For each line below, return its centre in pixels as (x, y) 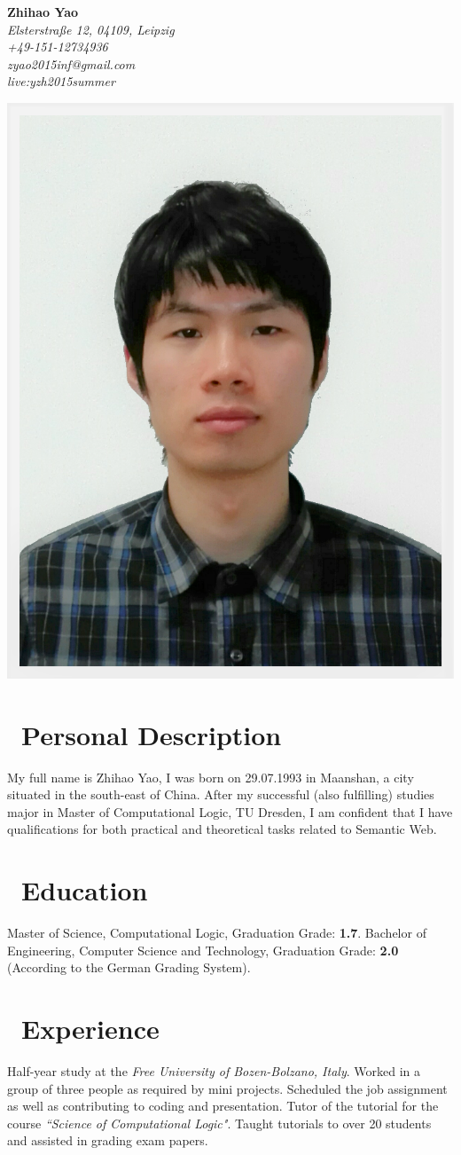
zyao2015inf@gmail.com (71, 63)
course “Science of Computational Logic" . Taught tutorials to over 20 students (219, 1123)
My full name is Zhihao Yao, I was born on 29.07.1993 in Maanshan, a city (211, 777)
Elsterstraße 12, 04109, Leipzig (91, 29)
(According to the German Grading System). (129, 967)
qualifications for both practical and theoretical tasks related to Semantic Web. (222, 829)
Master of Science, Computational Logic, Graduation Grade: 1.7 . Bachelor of (217, 933)
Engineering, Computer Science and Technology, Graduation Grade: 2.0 (203, 950)
